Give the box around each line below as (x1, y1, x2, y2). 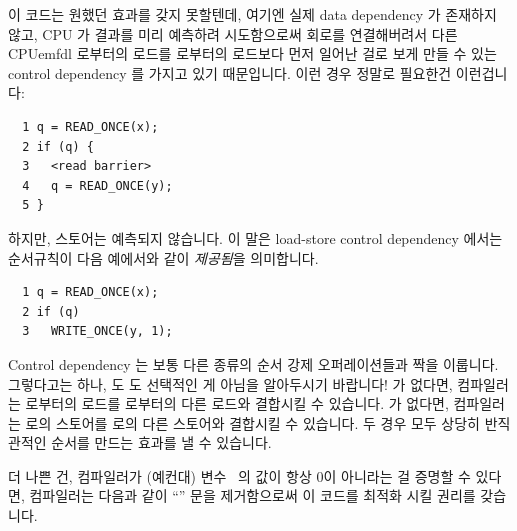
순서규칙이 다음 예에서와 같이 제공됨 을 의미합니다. (8, 247, 319, 268)
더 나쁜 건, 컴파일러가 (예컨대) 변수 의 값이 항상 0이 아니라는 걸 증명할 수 (8, 465, 471, 486)
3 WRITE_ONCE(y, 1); (22, 324, 173, 339)
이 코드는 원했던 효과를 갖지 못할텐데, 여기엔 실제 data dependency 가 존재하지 (8, 4, 497, 24)
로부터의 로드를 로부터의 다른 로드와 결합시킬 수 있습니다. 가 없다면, (25, 393, 449, 414)
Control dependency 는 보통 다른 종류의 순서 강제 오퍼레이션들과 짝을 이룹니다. (8, 353, 499, 374)
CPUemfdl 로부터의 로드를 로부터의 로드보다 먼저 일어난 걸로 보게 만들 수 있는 (8, 43, 497, 64)
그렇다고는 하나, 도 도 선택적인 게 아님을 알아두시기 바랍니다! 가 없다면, (8, 373, 453, 394)
